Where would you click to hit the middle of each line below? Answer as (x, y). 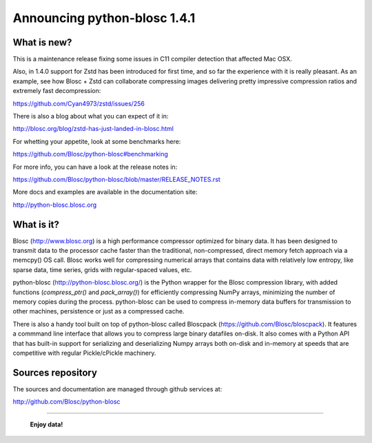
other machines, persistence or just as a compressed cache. (99, 311)
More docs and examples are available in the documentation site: (105, 192)
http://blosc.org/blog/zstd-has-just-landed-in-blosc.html (93, 129)
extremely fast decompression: (57, 91)
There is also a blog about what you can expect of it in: (91, 116)
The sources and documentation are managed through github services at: (117, 389)
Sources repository (55, 372)
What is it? (36, 224)
